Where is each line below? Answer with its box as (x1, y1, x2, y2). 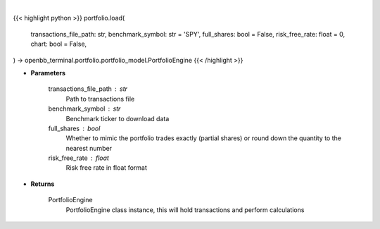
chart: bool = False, (30, 39, 87, 49)
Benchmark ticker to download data (65, 114, 170, 123)
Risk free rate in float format (65, 163, 148, 172)
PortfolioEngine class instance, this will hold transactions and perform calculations (65, 205, 305, 214)
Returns (30, 180, 55, 188)
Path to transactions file (65, 94, 135, 103)
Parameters (30, 68, 66, 77)
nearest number (65, 144, 113, 152)
